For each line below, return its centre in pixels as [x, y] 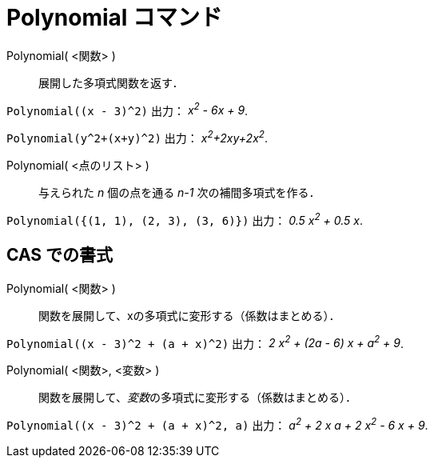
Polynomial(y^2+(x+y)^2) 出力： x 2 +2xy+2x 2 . [137, 137]
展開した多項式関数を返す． [111, 82]
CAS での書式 [60, 255]
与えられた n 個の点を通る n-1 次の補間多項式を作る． [179, 193]
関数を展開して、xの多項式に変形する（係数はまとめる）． [189, 315]
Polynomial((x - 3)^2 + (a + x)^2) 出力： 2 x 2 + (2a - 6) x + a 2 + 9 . [205, 342]
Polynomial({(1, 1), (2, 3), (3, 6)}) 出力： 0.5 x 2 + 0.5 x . [185, 219]
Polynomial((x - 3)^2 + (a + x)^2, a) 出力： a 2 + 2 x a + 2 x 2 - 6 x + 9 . [217, 424]
